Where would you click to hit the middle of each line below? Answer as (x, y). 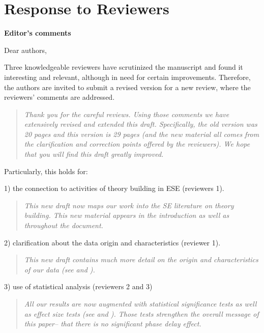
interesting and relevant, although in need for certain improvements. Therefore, (127, 77)
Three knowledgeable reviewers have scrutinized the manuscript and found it (124, 67)
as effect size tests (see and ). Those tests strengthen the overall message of (141, 313)
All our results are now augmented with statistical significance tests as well (140, 303)
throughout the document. (64, 225)
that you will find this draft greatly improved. (94, 154)
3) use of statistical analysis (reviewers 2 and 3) (78, 286)
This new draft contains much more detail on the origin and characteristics (141, 259)
